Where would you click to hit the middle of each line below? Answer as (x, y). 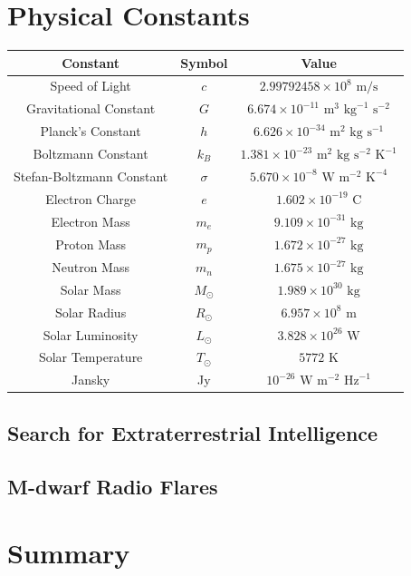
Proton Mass (91, 244)
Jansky (91, 380)
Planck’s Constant (91, 131)
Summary (69, 553)
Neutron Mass (91, 267)
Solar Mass (91, 289)
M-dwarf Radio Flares (113, 486)
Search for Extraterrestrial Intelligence (193, 432)
